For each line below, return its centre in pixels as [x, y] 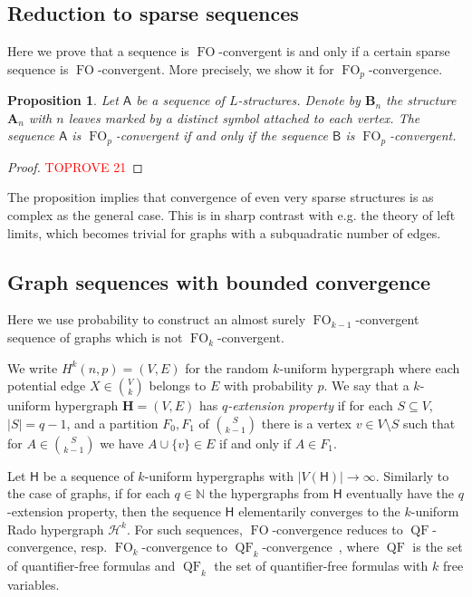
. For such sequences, [184, 529]
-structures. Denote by [299, 100]
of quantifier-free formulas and [92, 566]
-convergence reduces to [337, 529]
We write [33, 367]
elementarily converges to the [319, 511]
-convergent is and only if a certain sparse [334, 51]
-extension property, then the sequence [114, 511]
